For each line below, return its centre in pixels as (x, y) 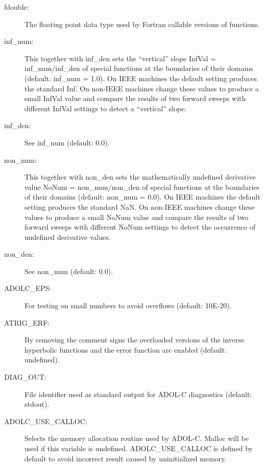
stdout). (37, 404)
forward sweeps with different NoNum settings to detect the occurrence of (140, 227)
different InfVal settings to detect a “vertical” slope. (106, 108)
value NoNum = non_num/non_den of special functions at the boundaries (142, 187)
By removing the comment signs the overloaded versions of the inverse (135, 340)
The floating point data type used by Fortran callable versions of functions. (142, 24)
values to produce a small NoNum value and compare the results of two (137, 217)
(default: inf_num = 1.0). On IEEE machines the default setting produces (141, 78)
